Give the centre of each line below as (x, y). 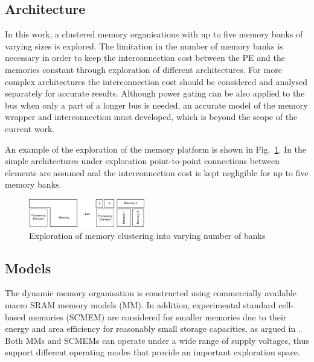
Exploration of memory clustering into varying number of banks (147, 235)
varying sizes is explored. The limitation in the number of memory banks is (144, 46)
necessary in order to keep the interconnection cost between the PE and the (145, 58)
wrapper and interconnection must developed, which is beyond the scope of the (151, 117)
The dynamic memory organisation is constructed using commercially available (151, 293)
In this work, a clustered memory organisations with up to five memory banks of (154, 34)
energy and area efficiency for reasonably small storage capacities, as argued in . (153, 329)
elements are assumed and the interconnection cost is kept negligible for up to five (157, 172)
